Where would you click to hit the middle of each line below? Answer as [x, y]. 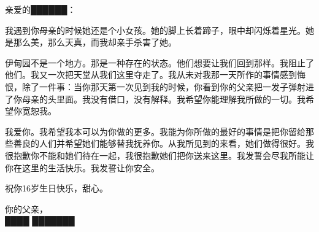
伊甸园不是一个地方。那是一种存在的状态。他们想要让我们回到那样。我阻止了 [159, 62]
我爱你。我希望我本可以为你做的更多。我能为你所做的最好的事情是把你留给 [155, 131]
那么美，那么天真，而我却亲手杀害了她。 [95, 42]
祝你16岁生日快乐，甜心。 [56, 188]
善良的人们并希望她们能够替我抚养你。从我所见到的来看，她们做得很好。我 [163, 143]
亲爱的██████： [40, 9]
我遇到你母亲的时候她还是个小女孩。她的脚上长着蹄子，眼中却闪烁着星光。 [155, 30]
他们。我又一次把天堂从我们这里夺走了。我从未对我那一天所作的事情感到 [151, 75]
